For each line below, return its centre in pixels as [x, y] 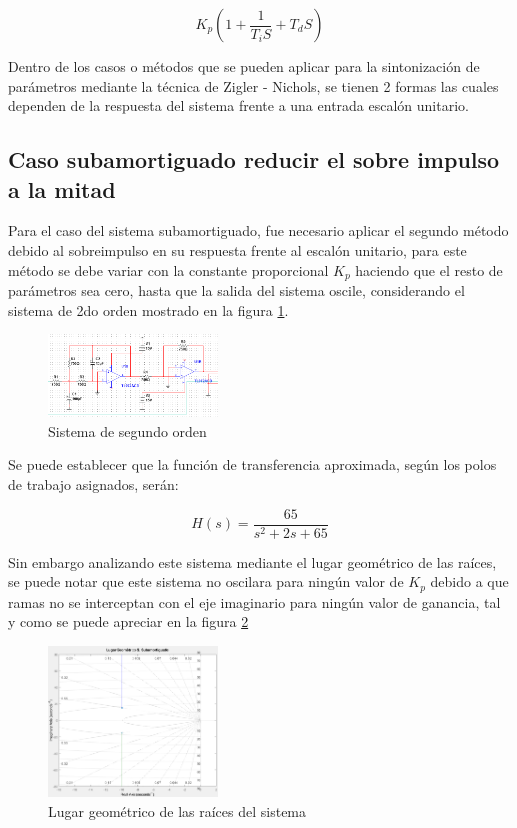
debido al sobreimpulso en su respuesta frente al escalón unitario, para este [237, 249]
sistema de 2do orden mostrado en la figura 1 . [148, 309]
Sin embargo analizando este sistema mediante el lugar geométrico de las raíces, [252, 561]
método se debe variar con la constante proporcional [168, 269]
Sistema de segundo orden [127, 430]
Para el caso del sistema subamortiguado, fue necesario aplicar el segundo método [258, 230]
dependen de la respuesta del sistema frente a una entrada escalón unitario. [238, 105]
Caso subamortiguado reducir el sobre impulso [254, 159]
